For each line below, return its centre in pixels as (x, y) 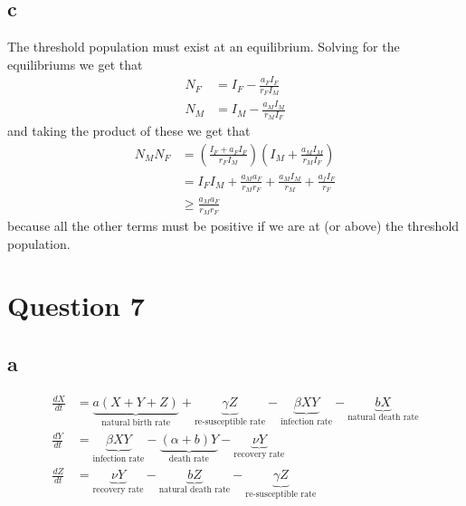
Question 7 (76, 306)
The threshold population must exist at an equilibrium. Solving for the (204, 47)
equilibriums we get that (75, 64)
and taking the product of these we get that (129, 131)
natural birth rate (136, 423)
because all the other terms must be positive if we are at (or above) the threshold (233, 225)
